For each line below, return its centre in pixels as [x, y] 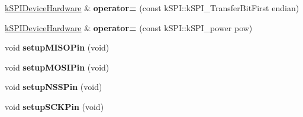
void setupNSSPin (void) [54, 87]
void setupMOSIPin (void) [57, 67]
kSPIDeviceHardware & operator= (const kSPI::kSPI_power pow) [129, 27]
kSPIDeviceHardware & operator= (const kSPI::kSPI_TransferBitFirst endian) [152, 8]
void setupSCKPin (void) [54, 106]
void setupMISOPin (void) [57, 47]
